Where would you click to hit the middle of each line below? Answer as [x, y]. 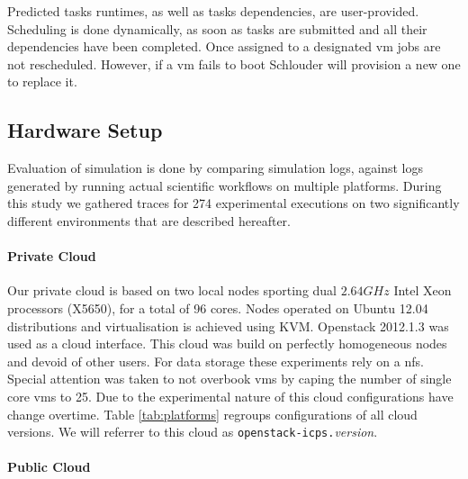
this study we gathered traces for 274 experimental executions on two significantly [234, 203]
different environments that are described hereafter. [149, 220]
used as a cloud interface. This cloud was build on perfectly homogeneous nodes [227, 343]
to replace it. [42, 81]
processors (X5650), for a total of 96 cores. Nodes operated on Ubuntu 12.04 [218, 307]
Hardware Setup [85, 130]
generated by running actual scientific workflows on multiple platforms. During [225, 185]
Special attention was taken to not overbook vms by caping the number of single [229, 379]
